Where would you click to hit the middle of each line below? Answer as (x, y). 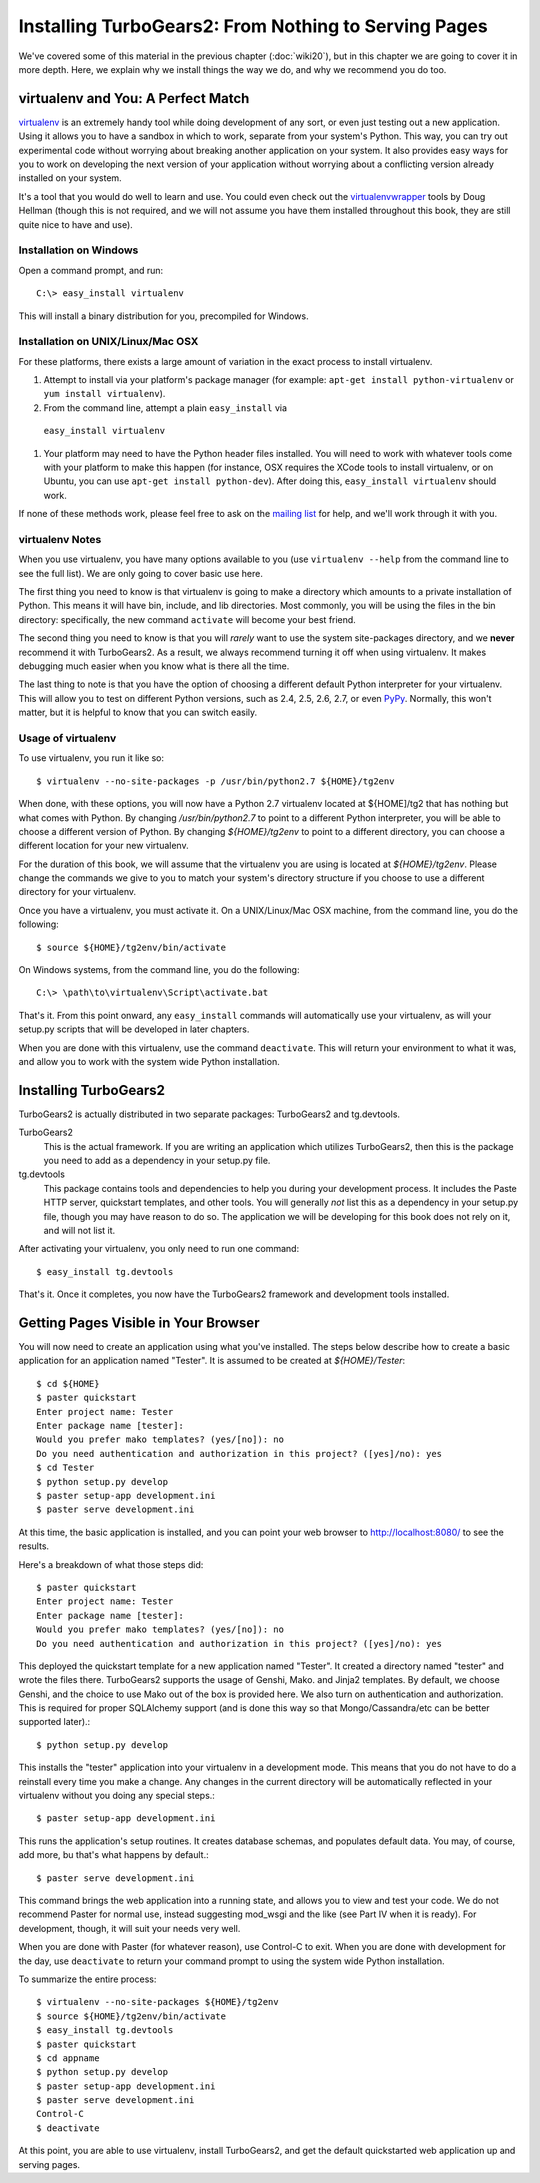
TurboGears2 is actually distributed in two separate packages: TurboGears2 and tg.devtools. (209, 1114)
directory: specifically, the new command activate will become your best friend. (187, 619)
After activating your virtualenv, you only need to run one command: (159, 1249)
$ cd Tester (65, 1468)
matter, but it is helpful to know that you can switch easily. (138, 712)
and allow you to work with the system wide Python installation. (149, 1061)
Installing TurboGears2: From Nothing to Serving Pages (253, 26)
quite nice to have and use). (76, 224)
